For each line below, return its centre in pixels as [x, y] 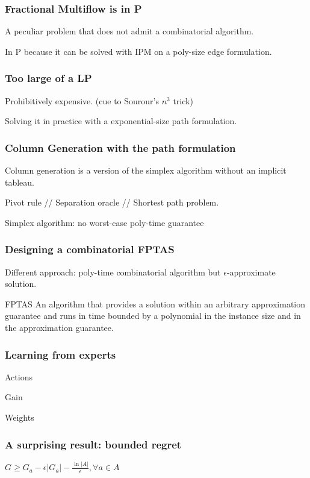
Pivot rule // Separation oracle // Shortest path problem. [112, 202]
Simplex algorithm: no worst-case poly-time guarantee [104, 222]
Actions [19, 376]
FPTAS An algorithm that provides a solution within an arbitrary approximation [155, 303]
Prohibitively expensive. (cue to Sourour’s [82, 100]
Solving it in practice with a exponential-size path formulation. [121, 121]
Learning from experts [60, 354]
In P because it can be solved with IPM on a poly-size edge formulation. [138, 51]
